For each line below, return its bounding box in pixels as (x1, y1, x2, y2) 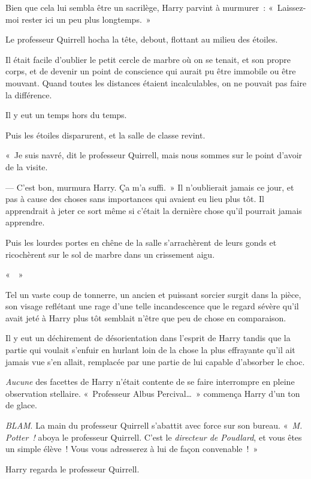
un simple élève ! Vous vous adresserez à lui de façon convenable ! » (5, 442, 258, 455)
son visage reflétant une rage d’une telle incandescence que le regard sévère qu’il (5, 300, 299, 312)
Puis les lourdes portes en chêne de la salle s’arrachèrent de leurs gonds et (5, 236, 277, 248)
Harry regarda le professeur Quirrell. (5, 462, 140, 475)
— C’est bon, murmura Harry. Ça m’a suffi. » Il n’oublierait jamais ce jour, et (5, 180, 294, 193)
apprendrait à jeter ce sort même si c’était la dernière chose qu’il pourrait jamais (5, 204, 302, 216)
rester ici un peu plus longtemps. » (22, 13, 151, 25)
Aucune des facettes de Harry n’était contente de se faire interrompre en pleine (5, 375, 295, 388)
